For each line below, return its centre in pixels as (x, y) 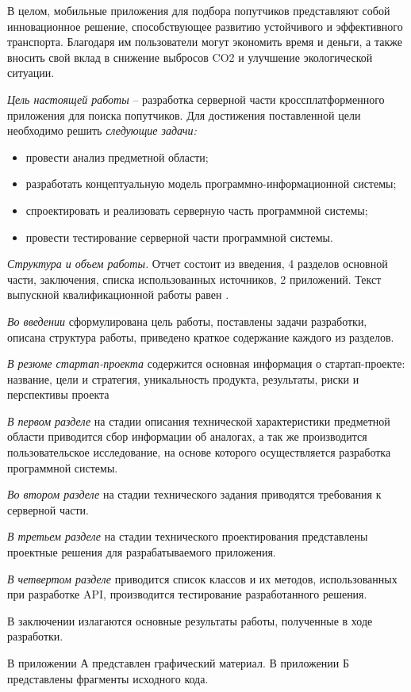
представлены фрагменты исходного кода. (108, 678)
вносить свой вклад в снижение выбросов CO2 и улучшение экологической (190, 57)
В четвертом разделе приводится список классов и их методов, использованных (202, 578)
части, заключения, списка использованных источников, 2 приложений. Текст (194, 279)
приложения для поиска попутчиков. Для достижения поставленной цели (184, 115)
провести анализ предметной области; (117, 157)
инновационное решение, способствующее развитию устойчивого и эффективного (205, 26)
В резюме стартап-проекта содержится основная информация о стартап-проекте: (206, 363)
